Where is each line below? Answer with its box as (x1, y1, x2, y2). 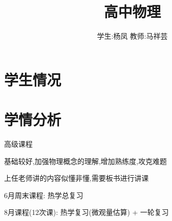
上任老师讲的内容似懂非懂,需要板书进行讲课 (4, 173, 149, 183)
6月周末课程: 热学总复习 (4, 189, 83, 200)
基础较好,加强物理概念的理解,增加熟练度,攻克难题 (4, 155, 167, 166)
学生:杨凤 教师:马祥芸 (97, 31, 168, 41)
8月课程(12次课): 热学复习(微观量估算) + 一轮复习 (4, 207, 169, 217)
